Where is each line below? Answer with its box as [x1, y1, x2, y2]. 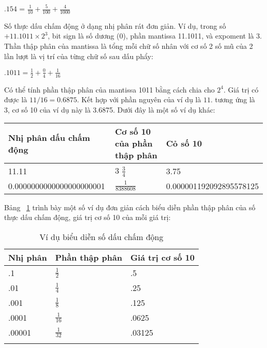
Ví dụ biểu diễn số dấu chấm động [39, 231, 163, 243]
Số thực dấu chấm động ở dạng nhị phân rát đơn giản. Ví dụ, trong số [4, 20, 226, 31]
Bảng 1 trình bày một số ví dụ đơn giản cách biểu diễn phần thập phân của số [4, 202, 256, 212]
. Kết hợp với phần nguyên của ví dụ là [77, 94, 201, 105]
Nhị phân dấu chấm [8, 131, 90, 143]
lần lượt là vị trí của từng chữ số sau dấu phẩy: [4, 50, 154, 61]
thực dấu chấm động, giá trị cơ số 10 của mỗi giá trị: [4, 212, 171, 223]
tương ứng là [215, 94, 255, 105]
